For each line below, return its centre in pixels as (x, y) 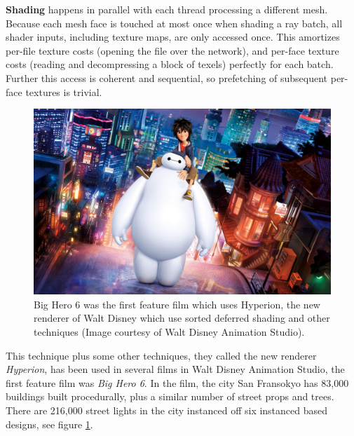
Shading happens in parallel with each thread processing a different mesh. (167, 9)
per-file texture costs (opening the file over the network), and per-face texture (172, 50)
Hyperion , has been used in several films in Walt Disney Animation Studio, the (175, 369)
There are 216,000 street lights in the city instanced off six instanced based (167, 410)
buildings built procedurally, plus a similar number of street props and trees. (170, 396)
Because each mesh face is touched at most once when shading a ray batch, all (174, 23)
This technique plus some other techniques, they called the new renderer (161, 355)
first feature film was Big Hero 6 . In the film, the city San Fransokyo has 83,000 (177, 382)
